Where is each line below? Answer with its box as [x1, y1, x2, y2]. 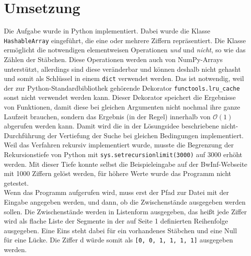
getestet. [4, 177, 29, 188]
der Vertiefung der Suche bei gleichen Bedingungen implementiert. [47, 130, 244, 140]
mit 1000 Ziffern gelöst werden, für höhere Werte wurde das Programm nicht [4, 168, 232, 178]
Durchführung [4, 130, 45, 140]
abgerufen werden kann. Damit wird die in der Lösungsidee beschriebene [4, 121, 219, 131]
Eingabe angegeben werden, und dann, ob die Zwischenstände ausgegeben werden [4, 197, 246, 207]
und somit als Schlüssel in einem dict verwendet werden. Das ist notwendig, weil [4, 73, 244, 83]
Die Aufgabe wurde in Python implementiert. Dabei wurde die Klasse [4, 26, 210, 36]
